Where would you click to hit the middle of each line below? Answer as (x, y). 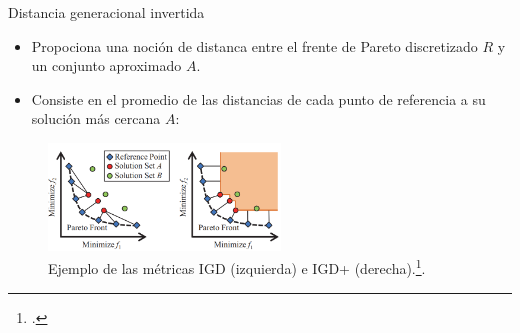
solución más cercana (96, 118)
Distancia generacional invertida (106, 12)
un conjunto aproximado (106, 65)
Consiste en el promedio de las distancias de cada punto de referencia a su (258, 98)
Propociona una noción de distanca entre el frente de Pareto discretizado (254, 45)
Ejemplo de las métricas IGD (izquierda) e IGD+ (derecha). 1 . (237, 266)
